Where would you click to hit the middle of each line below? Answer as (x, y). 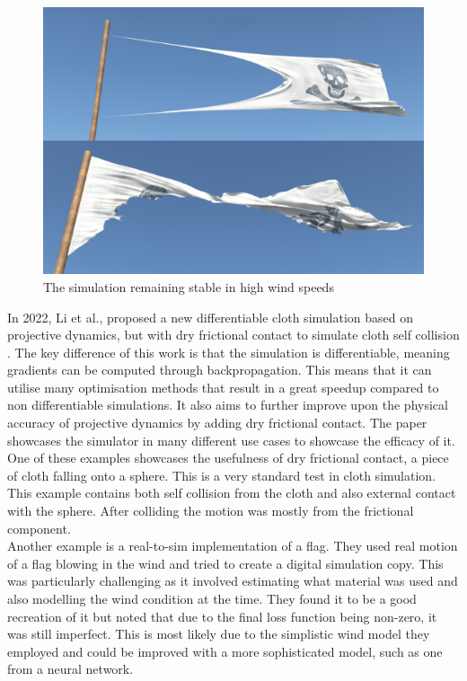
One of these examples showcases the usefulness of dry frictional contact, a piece (228, 458)
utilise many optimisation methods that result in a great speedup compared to (223, 387)
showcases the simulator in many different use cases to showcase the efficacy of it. (231, 440)
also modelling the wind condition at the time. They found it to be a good (212, 598)
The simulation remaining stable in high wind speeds (189, 286)
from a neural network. (70, 669)
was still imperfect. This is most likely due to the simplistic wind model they (219, 634)
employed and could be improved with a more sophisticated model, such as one (225, 651)
